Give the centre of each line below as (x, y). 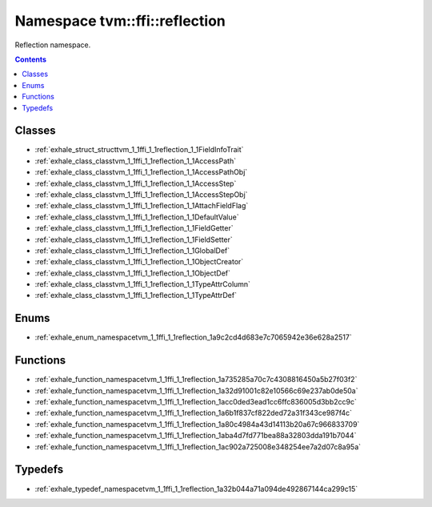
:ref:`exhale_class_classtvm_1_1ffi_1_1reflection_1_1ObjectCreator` (139, 262)
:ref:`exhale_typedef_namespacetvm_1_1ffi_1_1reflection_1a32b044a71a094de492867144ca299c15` (196, 489)
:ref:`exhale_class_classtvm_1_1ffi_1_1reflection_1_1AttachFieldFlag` (142, 206)
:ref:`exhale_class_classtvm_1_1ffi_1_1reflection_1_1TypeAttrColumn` (143, 284)
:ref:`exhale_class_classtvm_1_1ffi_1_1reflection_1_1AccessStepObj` (141, 194)
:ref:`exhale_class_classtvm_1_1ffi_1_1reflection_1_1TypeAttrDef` (136, 296)
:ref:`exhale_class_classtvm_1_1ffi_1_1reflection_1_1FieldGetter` (134, 228)
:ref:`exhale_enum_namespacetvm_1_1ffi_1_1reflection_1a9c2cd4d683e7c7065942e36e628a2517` (193, 337)
